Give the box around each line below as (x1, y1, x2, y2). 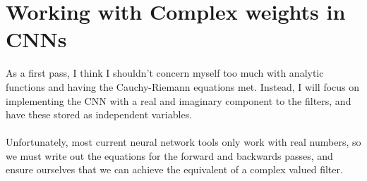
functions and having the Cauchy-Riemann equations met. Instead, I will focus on (6, 79, 360, 94)
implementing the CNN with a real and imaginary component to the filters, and (6, 93, 351, 108)
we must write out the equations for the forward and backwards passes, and (6, 148, 333, 163)
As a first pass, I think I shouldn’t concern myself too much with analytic (6, 65, 324, 80)
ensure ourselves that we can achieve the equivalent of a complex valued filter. (6, 162, 343, 177)
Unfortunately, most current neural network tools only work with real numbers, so (6, 135, 361, 149)
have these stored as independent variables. (6, 107, 193, 122)
